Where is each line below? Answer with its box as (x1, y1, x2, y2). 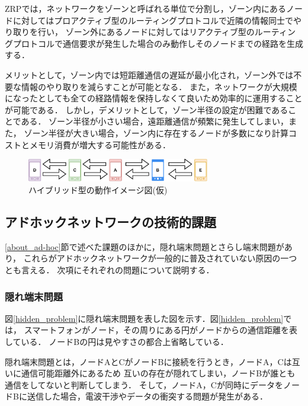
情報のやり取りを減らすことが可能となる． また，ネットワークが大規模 (21, 80, 297, 92)
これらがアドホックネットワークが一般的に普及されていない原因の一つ (23, 252, 297, 264)
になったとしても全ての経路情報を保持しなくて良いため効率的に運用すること (5, 92, 303, 104)
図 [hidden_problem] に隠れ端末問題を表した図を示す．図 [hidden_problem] (5, 312, 284, 324)
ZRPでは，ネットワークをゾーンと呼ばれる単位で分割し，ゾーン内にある (5, 2, 286, 14)
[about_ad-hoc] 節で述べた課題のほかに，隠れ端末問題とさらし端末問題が (5, 240, 284, 252)
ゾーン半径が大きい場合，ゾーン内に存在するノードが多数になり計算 (24, 126, 288, 139)
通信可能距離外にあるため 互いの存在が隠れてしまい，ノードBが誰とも (21, 367, 296, 379)
